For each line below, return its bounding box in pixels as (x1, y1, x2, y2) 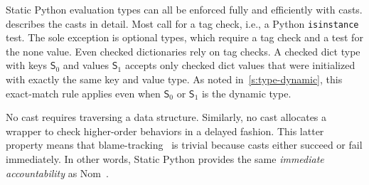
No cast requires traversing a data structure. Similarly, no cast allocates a (6, 110, 327, 125)
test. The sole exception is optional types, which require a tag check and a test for (6, 30, 363, 45)
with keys (6, 58, 48, 73)
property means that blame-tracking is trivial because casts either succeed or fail (6, 137, 363, 152)
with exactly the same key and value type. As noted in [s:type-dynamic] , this (6, 72, 343, 87)
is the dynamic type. (201, 85, 292, 100)
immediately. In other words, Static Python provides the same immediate (6, 152, 324, 166)
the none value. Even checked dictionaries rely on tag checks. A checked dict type (6, 43, 360, 58)
